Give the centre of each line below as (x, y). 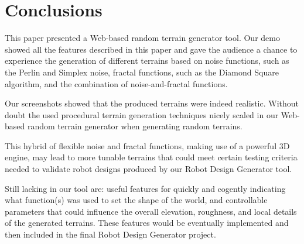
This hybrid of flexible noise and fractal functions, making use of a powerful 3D (147, 145)
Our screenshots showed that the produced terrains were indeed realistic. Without (152, 103)
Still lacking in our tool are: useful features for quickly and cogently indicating (145, 188)
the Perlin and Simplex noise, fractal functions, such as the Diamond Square (142, 72)
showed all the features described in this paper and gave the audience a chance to (151, 49)
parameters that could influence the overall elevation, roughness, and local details (151, 211)
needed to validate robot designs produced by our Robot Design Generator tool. (148, 169)
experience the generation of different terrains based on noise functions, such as (147, 61)
